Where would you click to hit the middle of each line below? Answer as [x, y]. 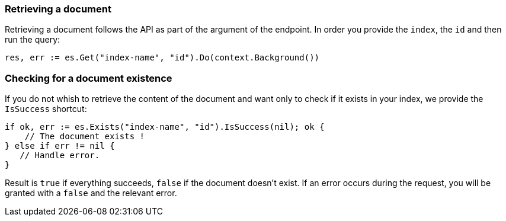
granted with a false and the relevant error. [91, 193]
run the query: [33, 40]
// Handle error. [60, 156]
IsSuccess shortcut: [46, 109]
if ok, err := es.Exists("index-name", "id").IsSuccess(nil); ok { [165, 127]
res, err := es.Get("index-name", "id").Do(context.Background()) [162, 58]
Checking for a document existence [89, 78]
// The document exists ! [85, 137]
